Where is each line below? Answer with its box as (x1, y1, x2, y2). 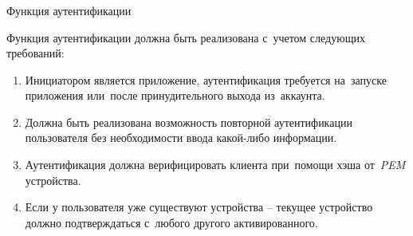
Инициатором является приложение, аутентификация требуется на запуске (25, 71, 387, 88)
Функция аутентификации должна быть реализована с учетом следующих (6, 29, 365, 45)
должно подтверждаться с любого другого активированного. (25, 214, 318, 230)
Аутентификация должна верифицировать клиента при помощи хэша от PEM (25, 156, 406, 173)
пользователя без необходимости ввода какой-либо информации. (25, 129, 337, 146)
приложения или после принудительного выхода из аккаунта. (25, 87, 325, 104)
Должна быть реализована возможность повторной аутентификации (25, 113, 352, 130)
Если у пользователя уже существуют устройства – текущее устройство (25, 199, 373, 215)
